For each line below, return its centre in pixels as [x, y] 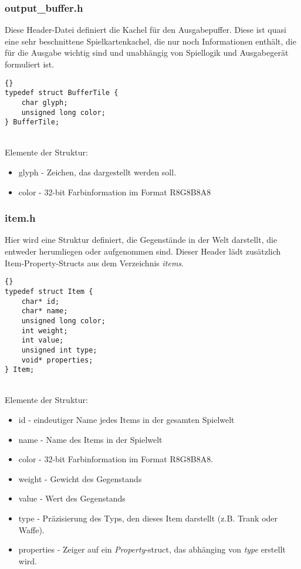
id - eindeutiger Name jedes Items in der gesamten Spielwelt [126, 419]
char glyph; [45, 102]
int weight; [45, 331]
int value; [43, 341]
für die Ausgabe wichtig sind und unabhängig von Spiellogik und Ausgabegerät [147, 53]
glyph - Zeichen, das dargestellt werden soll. [97, 172]
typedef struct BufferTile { [62, 93]
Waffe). [31, 529]
